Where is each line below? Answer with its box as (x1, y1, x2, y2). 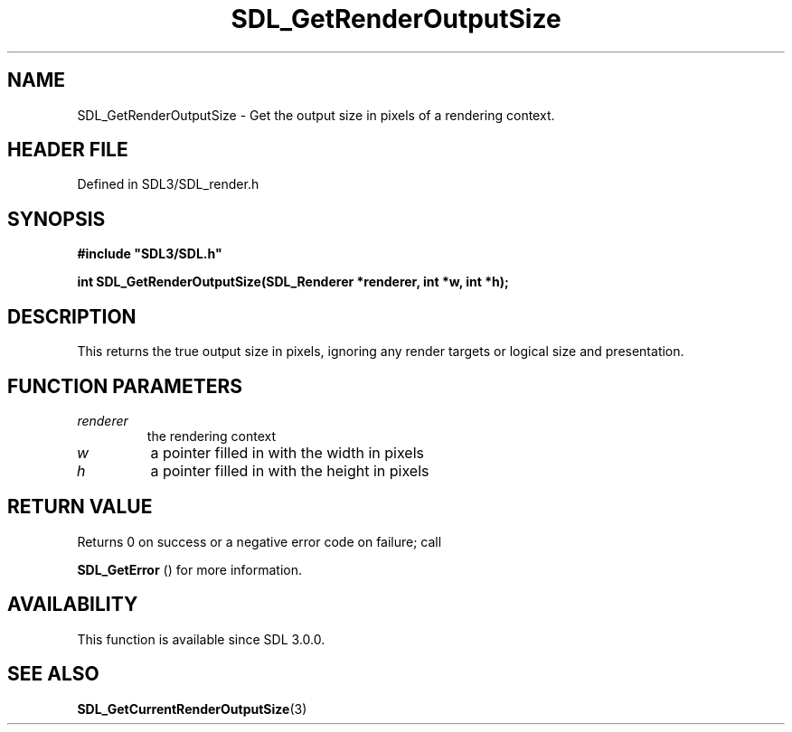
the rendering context (146, 427, 277, 444)
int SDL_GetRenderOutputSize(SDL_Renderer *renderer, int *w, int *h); (77, 274, 509, 290)
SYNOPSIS (7, 207, 106, 230)
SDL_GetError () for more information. (77, 561, 303, 577)
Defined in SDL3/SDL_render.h (77, 176, 259, 192)
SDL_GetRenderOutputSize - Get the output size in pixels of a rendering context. (77, 107, 555, 123)
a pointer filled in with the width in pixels (150, 443, 424, 462)
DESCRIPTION (7, 305, 137, 328)
